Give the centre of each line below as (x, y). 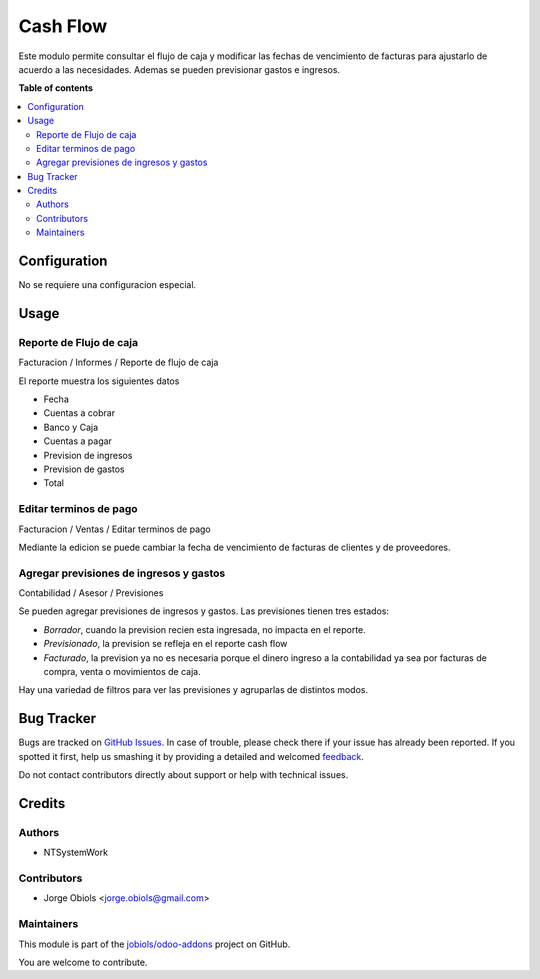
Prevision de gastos (84, 469)
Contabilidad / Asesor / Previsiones (91, 593)
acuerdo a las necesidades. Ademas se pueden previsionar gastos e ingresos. (179, 69)
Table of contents (56, 88)
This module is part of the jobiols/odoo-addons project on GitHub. (154, 944)
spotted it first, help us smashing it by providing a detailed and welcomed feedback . (191, 756)
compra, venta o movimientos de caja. (122, 672)
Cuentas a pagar (77, 441)
